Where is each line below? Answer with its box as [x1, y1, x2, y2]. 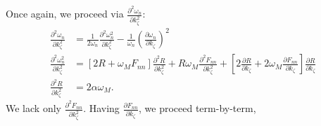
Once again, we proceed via [6, 6, 124, 21]
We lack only [6, 101, 61, 115]
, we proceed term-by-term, [139, 101, 256, 115]
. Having [83, 101, 120, 115]
